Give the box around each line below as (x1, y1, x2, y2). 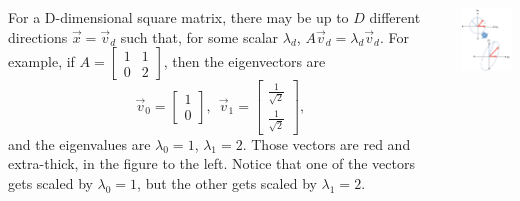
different (369, 7, 421, 27)
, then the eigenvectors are (163, 51, 326, 72)
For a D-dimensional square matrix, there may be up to (8, 7, 349, 27)
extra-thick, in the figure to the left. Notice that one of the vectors (8, 153, 415, 174)
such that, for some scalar (120, 26, 279, 47)
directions (8, 26, 68, 47)
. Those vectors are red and (242, 133, 411, 154)
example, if (8, 51, 75, 72)
